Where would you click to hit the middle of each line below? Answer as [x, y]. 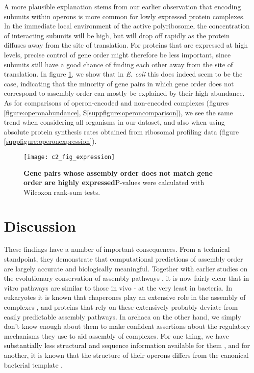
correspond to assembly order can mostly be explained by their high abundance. [124, 93]
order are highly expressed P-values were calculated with [114, 182]
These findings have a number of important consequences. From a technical [117, 249]
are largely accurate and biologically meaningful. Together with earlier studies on [126, 268]
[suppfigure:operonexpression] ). [50, 141]
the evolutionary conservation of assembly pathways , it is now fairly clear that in [127, 278]
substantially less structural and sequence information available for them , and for [127, 345]
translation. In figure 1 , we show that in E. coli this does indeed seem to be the [123, 74]
